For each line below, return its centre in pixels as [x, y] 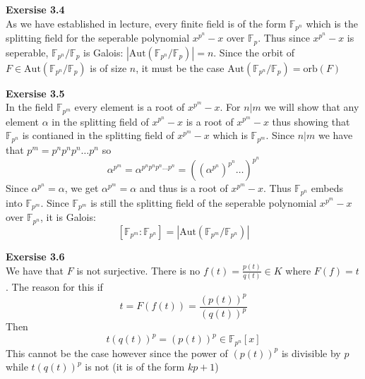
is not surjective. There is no [138, 270]
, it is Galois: [68, 217]
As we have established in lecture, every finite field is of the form [146, 23]
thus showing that [311, 121]
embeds [327, 188]
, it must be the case [180, 67]
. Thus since [284, 38]
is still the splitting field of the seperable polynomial [204, 202]
